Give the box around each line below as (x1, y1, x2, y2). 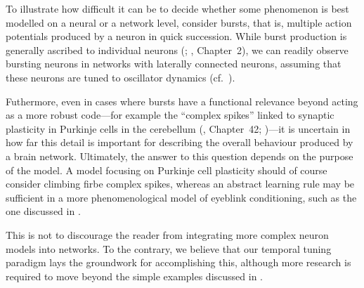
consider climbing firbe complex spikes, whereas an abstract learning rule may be (6, 176, 355, 191)
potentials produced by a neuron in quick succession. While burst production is (6, 29, 347, 44)
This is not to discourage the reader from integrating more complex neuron (6, 227, 329, 242)
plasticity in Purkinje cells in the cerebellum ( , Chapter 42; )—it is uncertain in (6, 121, 351, 136)
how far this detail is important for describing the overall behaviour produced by (6, 135, 353, 150)
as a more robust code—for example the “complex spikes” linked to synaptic (6, 107, 334, 122)
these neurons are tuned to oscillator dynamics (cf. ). (6, 70, 235, 84)
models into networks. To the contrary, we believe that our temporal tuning (6, 241, 332, 256)
